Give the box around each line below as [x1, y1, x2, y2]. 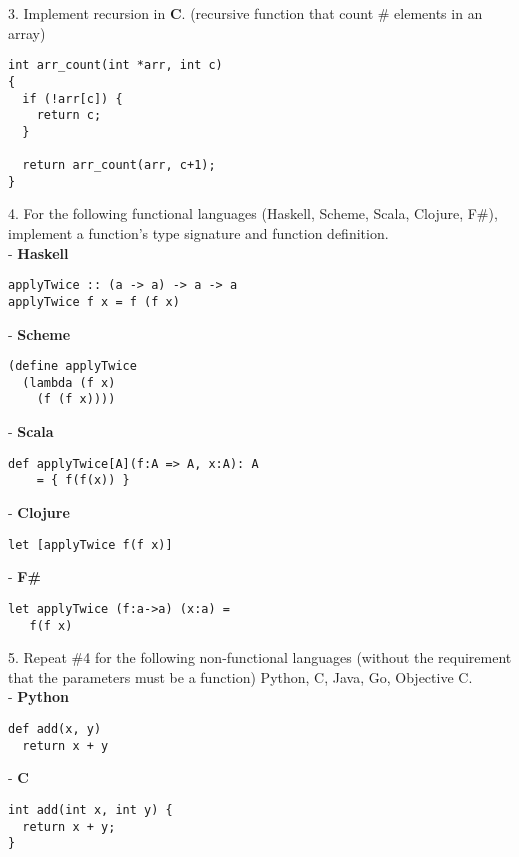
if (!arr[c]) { [22, 91, 123, 106]
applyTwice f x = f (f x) [8, 294, 180, 309]
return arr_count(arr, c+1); [22, 158, 216, 173]
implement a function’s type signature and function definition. [8, 223, 389, 244]
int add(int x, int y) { [8, 802, 173, 817]
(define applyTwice [8, 359, 137, 374]
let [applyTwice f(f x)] [8, 537, 173, 552]
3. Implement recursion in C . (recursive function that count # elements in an [8, 3, 483, 23]
